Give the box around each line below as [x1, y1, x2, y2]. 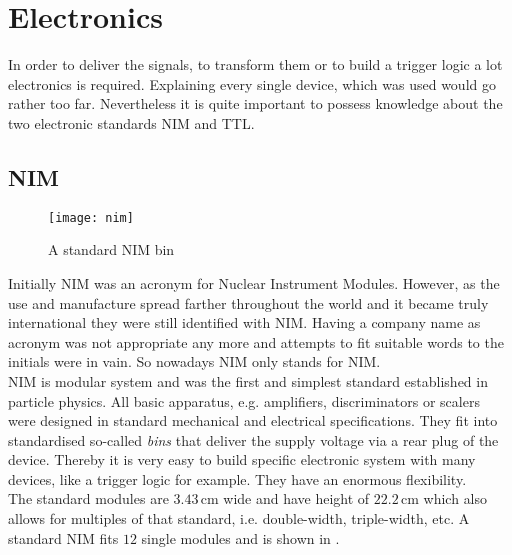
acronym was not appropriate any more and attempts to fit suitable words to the [8, 331, 504, 352]
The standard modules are [8, 488, 169, 509]
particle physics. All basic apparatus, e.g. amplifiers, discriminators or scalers [8, 390, 480, 411]
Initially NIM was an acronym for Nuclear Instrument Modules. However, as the [8, 272, 500, 293]
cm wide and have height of [200, 488, 370, 509]
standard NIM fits [8, 527, 119, 548]
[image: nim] [48, 210, 134, 225]
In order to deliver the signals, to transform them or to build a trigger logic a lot [8, 54, 503, 75]
